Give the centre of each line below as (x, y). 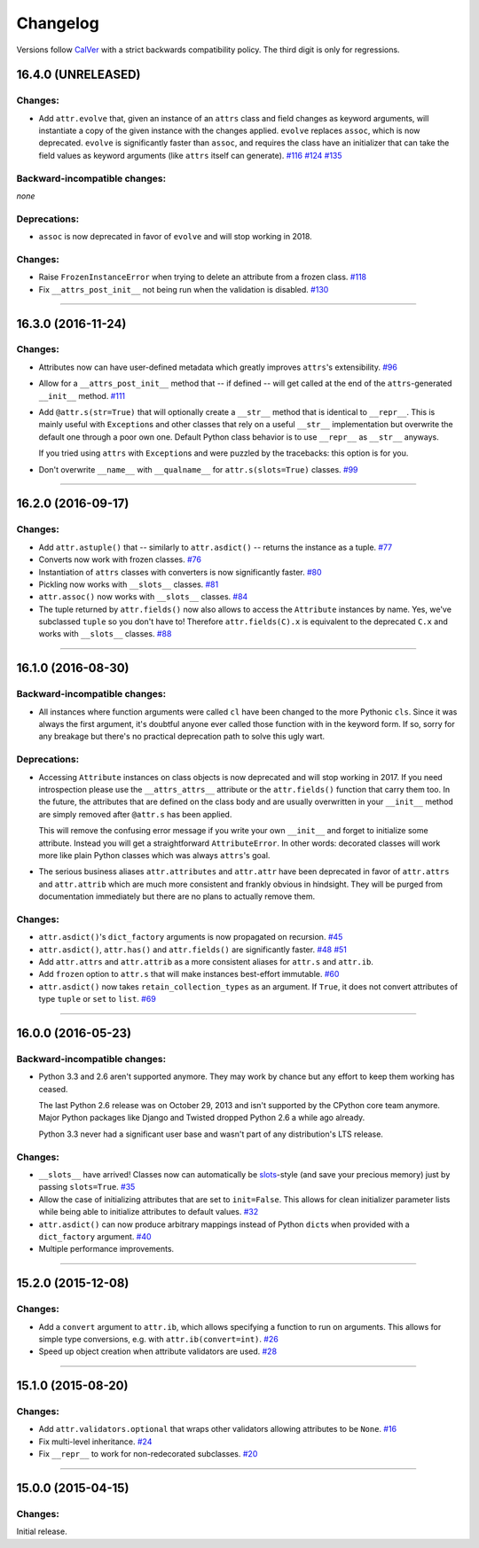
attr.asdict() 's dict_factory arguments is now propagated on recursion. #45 (191, 937)
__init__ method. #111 (82, 395)
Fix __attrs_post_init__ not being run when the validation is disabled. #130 (184, 289)
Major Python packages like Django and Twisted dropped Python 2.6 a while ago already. (202, 1118)
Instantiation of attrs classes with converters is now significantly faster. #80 (181, 572)
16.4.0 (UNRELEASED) (79, 75)
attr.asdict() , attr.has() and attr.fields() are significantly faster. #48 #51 (193, 950)
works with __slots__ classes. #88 (105, 634)
